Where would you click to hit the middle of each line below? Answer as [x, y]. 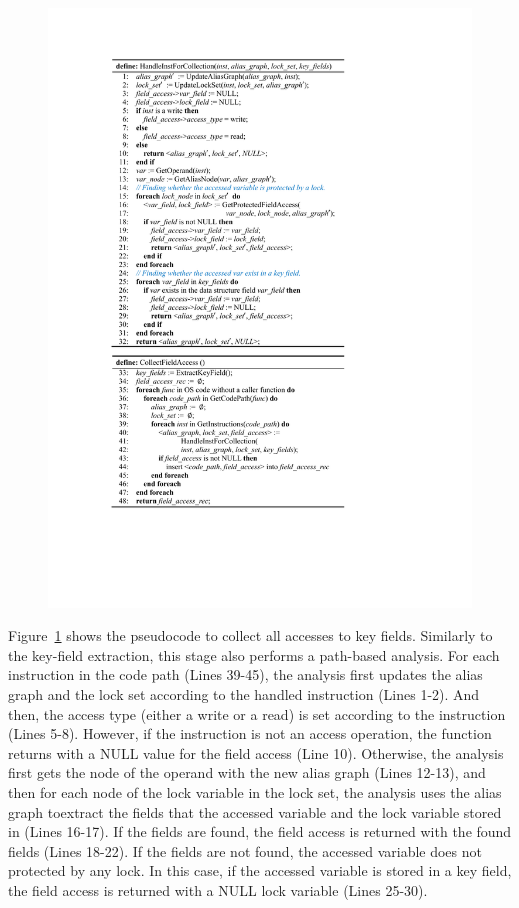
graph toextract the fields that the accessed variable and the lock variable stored [255, 811]
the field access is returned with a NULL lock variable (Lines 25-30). [218, 890]
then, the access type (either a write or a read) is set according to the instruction [257, 713]
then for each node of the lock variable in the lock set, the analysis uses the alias [255, 792]
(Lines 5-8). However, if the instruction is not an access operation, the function [250, 733]
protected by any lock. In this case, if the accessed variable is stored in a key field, [260, 870]
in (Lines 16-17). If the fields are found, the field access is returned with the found [260, 831]
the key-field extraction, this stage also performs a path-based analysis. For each [254, 654]
